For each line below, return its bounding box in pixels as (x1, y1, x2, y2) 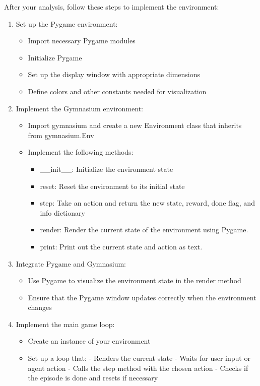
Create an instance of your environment (28, 336, 151, 346)
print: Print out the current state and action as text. (40, 241, 203, 251)
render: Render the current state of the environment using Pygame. (40, 224, 248, 235)
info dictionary (40, 207, 85, 218)
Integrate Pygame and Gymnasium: (16, 258, 126, 269)
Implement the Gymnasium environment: (16, 103, 144, 113)
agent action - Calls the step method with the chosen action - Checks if (28, 362, 248, 373)
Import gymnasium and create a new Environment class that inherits (28, 120, 242, 131)
